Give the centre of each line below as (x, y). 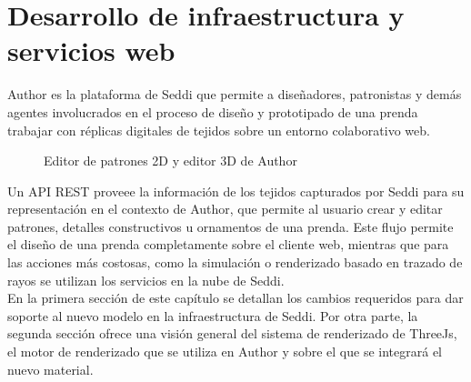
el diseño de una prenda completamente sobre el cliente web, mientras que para (228, 244)
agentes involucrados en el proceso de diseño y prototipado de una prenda (213, 111)
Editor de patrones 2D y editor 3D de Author (170, 161)
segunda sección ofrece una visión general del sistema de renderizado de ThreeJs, (232, 333)
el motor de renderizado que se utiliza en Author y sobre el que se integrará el (225, 352)
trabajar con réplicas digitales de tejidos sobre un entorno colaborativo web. (219, 130)
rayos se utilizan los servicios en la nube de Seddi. (146, 280)
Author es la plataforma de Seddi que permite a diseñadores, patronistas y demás (235, 94)
